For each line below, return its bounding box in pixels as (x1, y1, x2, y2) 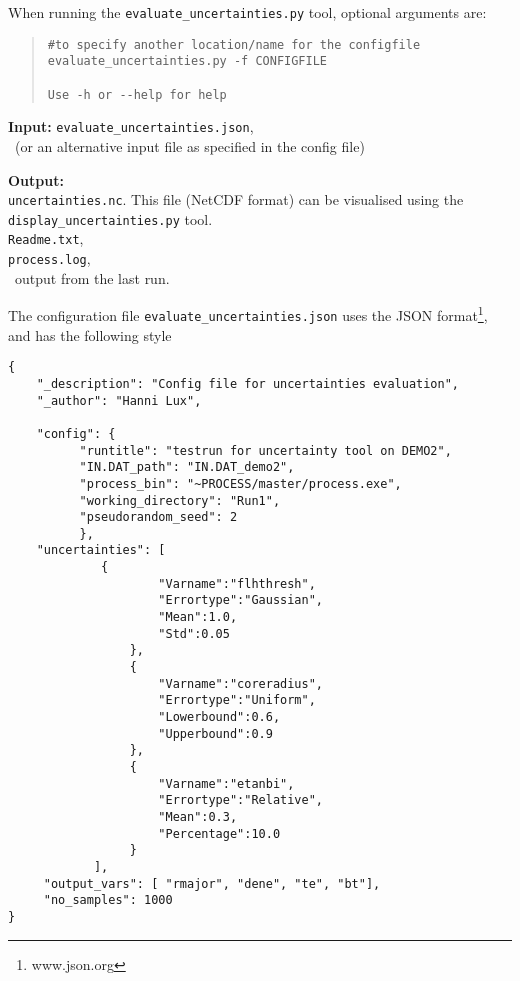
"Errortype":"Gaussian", (158, 593, 323, 608)
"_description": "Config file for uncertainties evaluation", (36, 376, 460, 391)
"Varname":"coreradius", (158, 676, 323, 691)
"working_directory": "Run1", (79, 493, 281, 508)
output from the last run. (14, 267, 170, 288)
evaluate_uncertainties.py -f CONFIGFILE (47, 54, 327, 69)
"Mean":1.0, (158, 610, 238, 625)
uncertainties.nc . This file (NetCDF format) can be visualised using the (8, 189, 464, 210)
